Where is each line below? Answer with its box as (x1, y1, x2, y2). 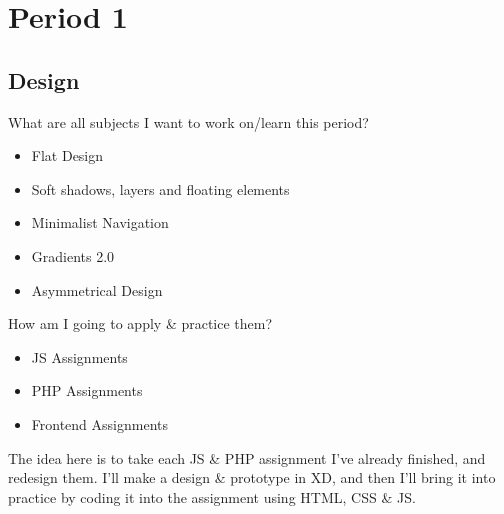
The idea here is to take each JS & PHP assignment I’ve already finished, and (8, 447, 486, 468)
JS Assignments (31, 346, 128, 367)
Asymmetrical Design (31, 279, 163, 300)
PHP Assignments (31, 380, 143, 401)
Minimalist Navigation (31, 212, 169, 233)
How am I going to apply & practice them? (8, 313, 273, 334)
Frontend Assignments (31, 413, 168, 434)
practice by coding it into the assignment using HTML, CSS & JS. (8, 486, 416, 507)
